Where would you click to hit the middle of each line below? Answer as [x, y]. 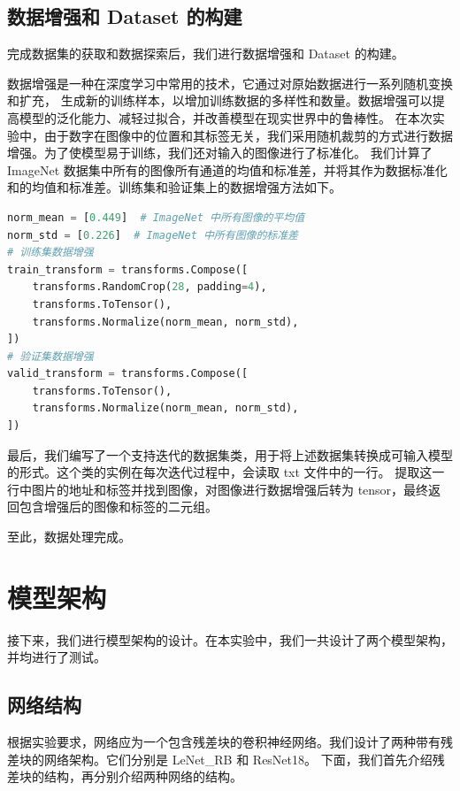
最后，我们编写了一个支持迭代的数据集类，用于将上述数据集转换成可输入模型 [230, 454]
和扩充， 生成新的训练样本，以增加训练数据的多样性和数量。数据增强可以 [220, 100]
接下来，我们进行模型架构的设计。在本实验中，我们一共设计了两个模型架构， [230, 639]
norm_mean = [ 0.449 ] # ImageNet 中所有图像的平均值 [156, 217]
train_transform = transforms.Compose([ [128, 269]
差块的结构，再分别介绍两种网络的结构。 [125, 776]
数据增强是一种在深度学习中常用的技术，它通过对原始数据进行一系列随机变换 [230, 83]
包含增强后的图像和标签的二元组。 [118, 507]
